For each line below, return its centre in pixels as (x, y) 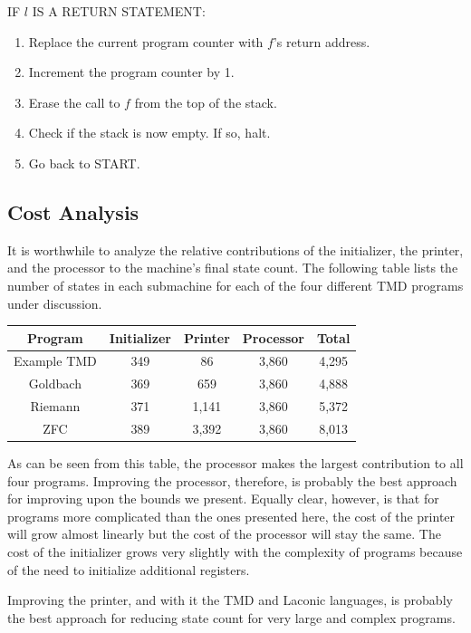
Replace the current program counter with (146, 41)
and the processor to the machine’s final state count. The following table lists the (233, 268)
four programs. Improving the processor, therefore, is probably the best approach (232, 480)
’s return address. (322, 41)
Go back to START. (84, 163)
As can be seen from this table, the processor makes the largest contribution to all (235, 463)
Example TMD (55, 361)
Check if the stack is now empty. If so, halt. (149, 133)
